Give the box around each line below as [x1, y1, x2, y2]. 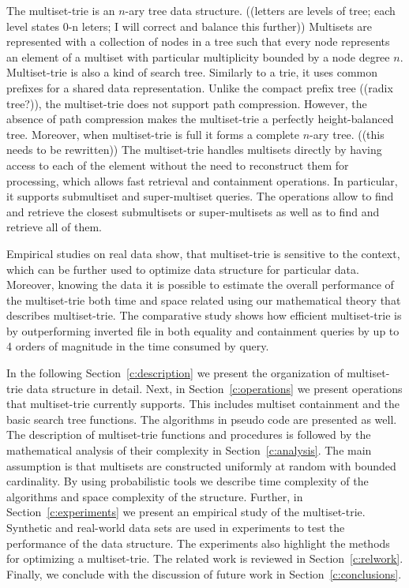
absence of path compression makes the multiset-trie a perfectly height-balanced [6, 110, 394, 127]
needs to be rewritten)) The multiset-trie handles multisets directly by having [6, 141, 382, 158]
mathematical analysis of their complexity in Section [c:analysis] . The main [6, 442, 372, 459]
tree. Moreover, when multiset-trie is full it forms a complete [6, 125, 299, 142]
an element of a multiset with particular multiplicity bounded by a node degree [6, 48, 390, 65]
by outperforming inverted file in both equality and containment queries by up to [6, 322, 400, 339]
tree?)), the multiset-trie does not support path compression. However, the [6, 95, 367, 111]
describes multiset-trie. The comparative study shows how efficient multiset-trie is [6, 307, 402, 324]
